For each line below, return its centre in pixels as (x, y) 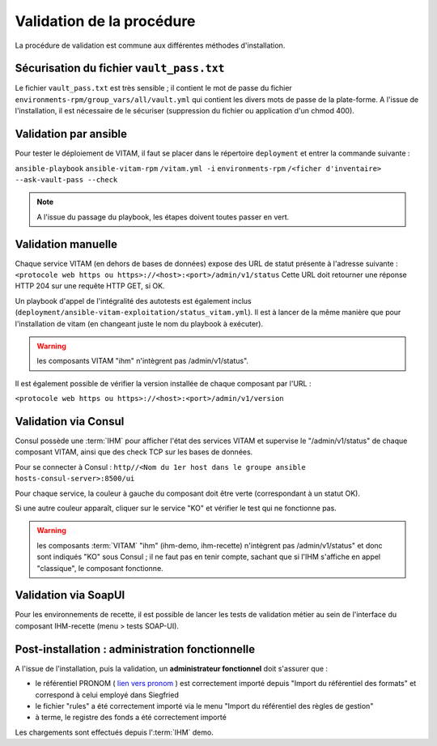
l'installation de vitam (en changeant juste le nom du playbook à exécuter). (139, 323)
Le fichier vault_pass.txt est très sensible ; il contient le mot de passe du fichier (154, 88)
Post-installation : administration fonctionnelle (135, 649)
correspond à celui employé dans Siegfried (107, 695)
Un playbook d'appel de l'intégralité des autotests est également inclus (133, 301)
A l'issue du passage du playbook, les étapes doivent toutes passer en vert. (163, 217)
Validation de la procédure (105, 21)
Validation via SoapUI (70, 595)
